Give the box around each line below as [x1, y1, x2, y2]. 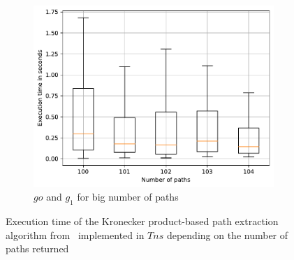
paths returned [6, 241, 69, 256]
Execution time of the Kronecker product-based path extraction [6, 213, 279, 228]
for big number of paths [77, 189, 179, 204]
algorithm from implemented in [6, 227, 145, 242]
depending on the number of [166, 227, 288, 242]
